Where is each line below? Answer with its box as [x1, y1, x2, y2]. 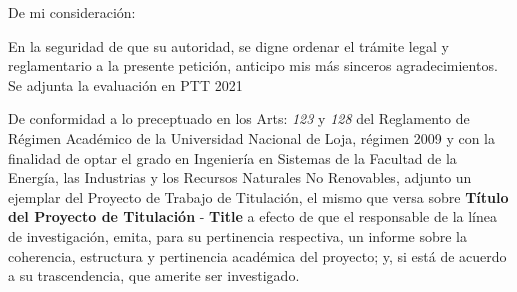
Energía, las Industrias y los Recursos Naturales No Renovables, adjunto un [8, 167, 472, 188]
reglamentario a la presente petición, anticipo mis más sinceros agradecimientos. [8, 55, 498, 76]
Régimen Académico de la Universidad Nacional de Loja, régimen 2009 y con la [8, 127, 496, 148]
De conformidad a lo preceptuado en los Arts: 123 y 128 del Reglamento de [8, 108, 470, 129]
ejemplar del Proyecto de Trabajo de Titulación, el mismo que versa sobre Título [8, 186, 509, 207]
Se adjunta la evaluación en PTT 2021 [8, 74, 243, 95]
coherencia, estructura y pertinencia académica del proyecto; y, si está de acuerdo [8, 245, 507, 266]
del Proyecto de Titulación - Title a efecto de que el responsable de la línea [8, 206, 497, 227]
